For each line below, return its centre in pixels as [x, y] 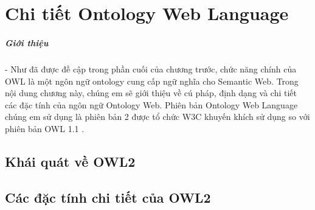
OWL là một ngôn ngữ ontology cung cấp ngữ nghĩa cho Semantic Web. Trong [152, 81]
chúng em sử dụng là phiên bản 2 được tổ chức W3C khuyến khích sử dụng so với [157, 117]
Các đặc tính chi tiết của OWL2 [108, 197]
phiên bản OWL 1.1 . [45, 128]
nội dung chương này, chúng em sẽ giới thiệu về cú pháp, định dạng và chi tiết [151, 93]
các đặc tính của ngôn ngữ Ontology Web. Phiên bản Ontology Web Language [151, 104]
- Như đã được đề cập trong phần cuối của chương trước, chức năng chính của [151, 68]
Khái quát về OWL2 [70, 161]
